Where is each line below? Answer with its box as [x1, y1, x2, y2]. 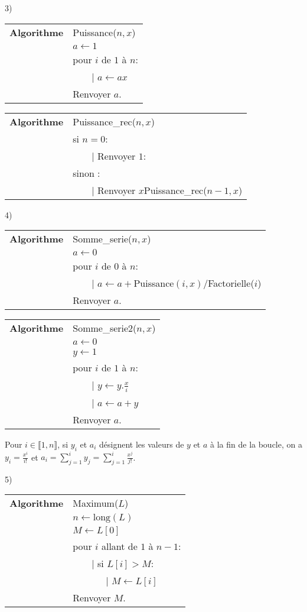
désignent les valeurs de [99, 438, 184, 450]
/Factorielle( [203, 276, 254, 290]
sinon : [73, 166, 100, 180]
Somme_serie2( [73, 321, 137, 335]
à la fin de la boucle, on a [210, 438, 302, 450]
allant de [101, 539, 138, 553]
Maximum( [73, 496, 119, 510]
